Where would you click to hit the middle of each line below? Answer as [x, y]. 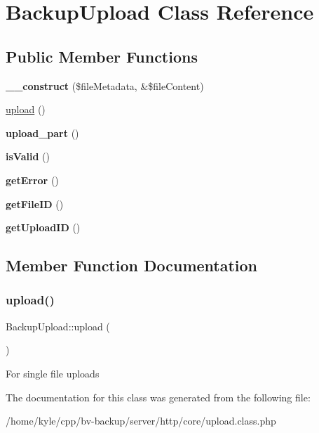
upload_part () [42, 133]
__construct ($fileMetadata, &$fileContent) [105, 85]
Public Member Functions [102, 56]
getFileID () [35, 203]
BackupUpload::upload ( [58, 326]
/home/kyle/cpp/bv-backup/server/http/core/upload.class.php [141, 421]
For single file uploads [53, 373]
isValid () [28, 156]
